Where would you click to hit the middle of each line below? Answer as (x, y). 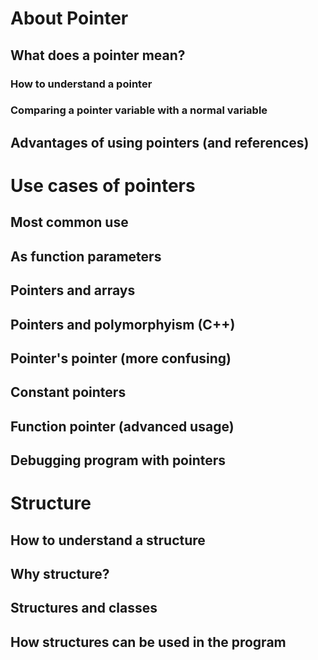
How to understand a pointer (81, 84)
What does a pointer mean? (98, 55)
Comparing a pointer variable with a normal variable (139, 110)
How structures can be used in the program (148, 642)
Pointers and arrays (73, 290)
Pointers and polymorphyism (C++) (123, 324)
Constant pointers (68, 392)
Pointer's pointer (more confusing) (121, 358)
